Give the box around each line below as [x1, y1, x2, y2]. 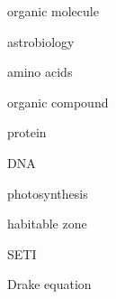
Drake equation [7, 275, 92, 294]
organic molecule [7, 2, 99, 20]
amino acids [7, 62, 73, 81]
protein [7, 123, 47, 142]
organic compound [7, 92, 109, 111]
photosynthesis [7, 183, 88, 202]
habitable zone [7, 214, 87, 233]
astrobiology [7, 32, 75, 51]
